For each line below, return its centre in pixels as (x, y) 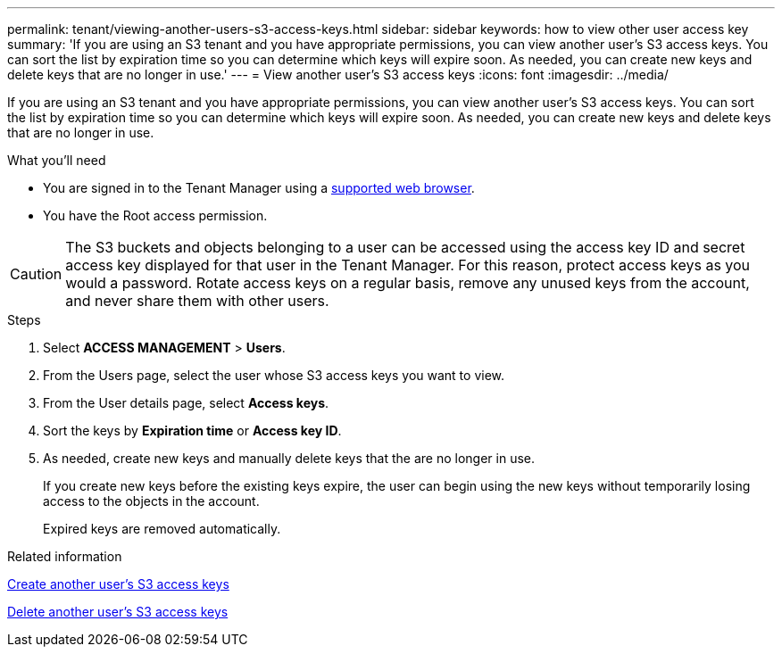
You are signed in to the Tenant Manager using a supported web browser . (259, 188)
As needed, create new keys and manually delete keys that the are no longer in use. (289, 458)
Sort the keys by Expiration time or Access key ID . (192, 430)
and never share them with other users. (197, 301)
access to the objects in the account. (151, 501)
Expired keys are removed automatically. (162, 529)
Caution (36, 274)
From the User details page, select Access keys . (186, 403)
